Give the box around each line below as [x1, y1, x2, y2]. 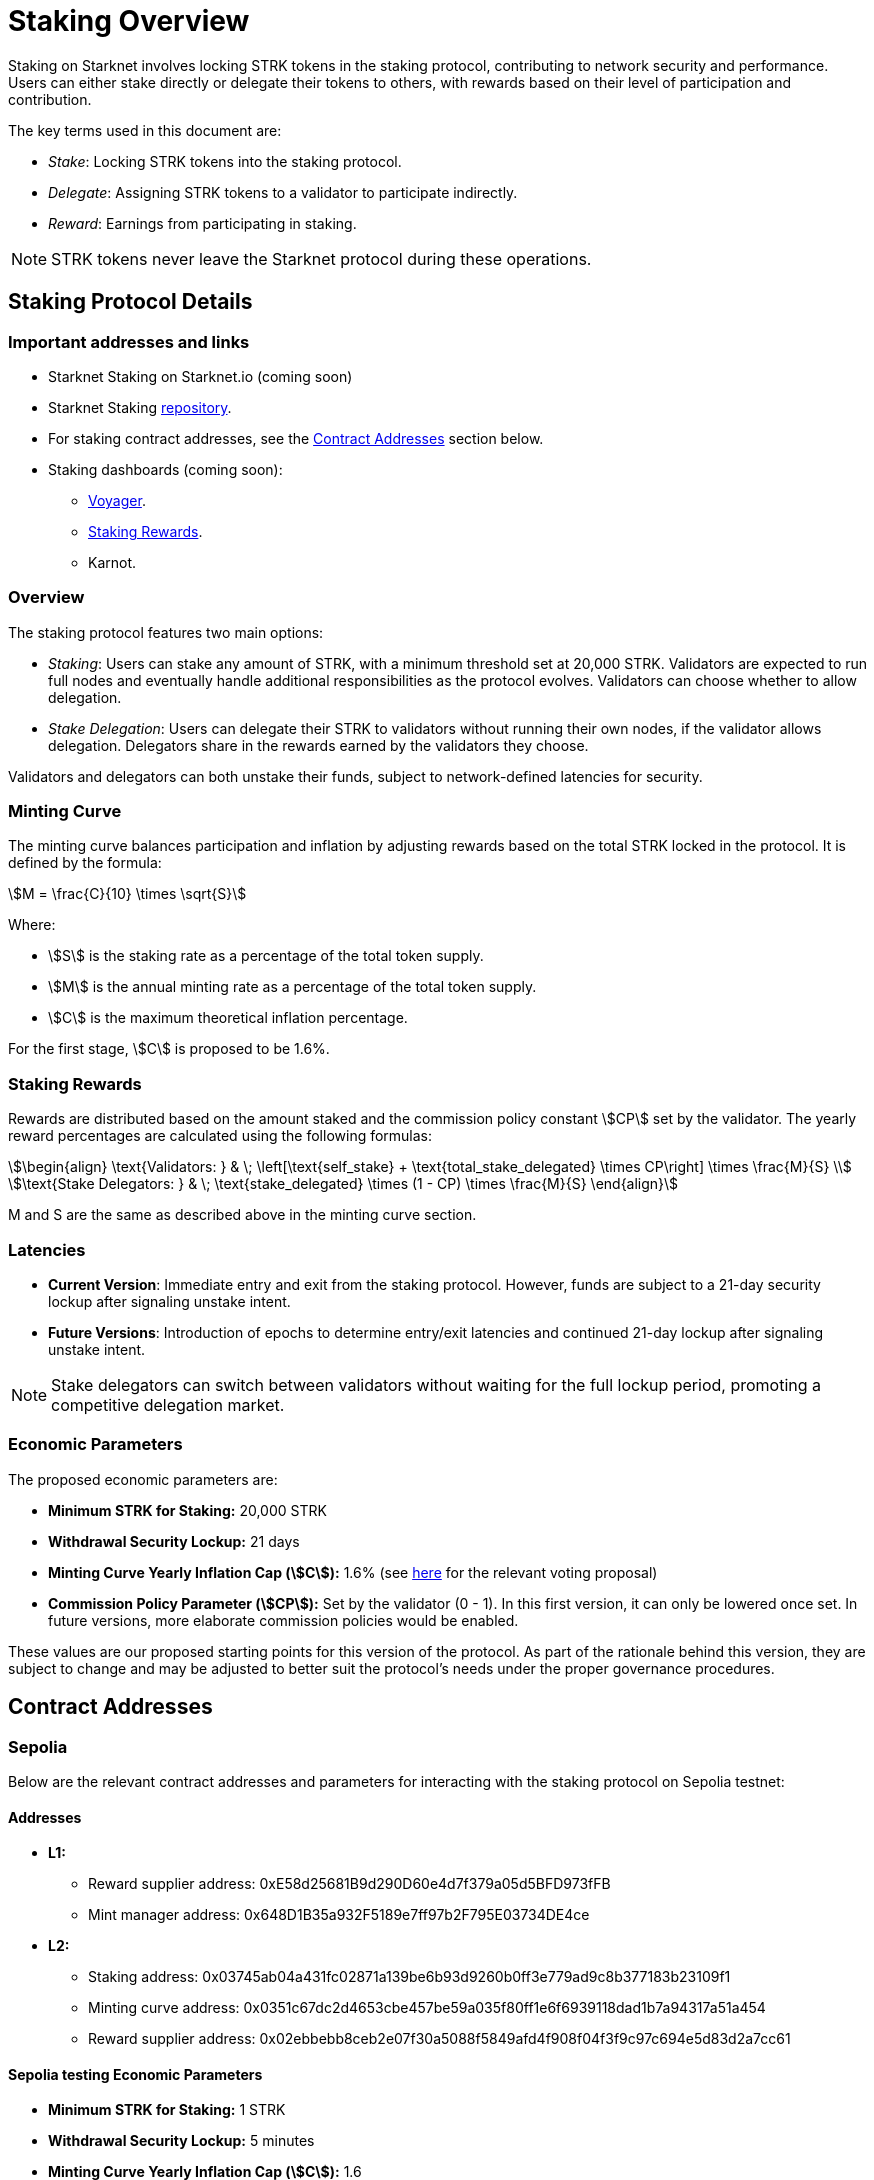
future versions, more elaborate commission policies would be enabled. [48, 1611, 519, 1629]
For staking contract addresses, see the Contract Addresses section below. [48, 429, 544, 447]
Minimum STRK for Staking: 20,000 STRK [48, 1501, 327, 1519]
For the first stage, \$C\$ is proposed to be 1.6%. [8, 1040, 330, 1058]
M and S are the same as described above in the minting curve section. [8, 1206, 477, 1224]
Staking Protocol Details [8, 289, 253, 315]
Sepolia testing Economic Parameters [8, 2065, 263, 2083]
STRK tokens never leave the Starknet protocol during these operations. [51, 248, 592, 269]
